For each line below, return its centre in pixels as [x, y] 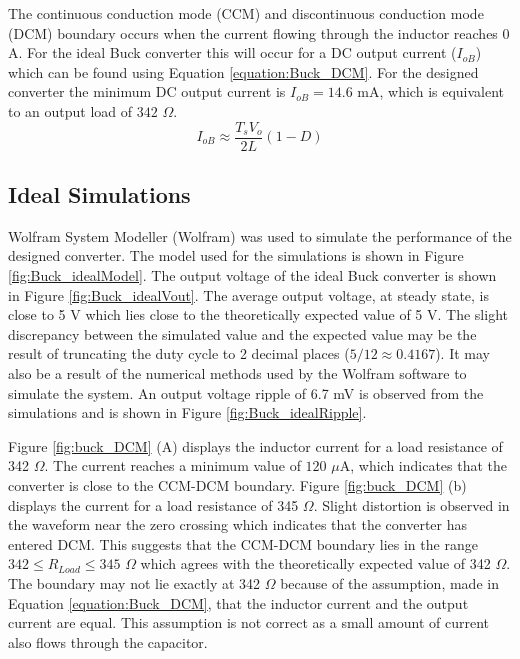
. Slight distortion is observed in [411, 504]
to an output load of [70, 110]
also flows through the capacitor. [108, 641]
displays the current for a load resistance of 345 [153, 504]
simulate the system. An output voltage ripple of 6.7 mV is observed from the [246, 392]
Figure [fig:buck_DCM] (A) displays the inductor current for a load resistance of [255, 445]
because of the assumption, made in [389, 582]
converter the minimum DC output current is [147, 91]
